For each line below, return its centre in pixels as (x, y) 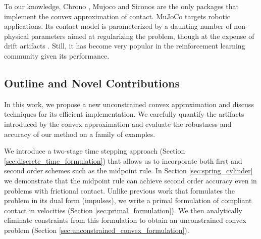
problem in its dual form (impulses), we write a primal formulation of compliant (128, 200)
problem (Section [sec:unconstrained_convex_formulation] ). (97, 230)
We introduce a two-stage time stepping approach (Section (95, 151)
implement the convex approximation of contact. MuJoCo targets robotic (117, 16)
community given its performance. (57, 55)
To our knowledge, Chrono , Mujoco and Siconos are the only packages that (122, 6)
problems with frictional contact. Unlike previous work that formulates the (120, 190)
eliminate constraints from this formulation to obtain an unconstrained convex (125, 220)
